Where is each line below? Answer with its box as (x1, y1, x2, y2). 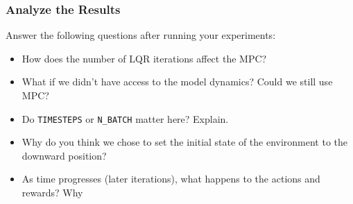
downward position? (21, 148, 107, 162)
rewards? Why (21, 185, 83, 200)
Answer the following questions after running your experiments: (6, 28, 276, 42)
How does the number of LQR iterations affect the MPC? (21, 51, 267, 65)
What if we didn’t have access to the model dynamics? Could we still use (21, 74, 333, 89)
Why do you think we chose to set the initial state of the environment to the (21, 135, 348, 149)
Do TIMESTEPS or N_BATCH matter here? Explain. (21, 111, 229, 126)
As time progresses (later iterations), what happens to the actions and (21, 171, 320, 186)
